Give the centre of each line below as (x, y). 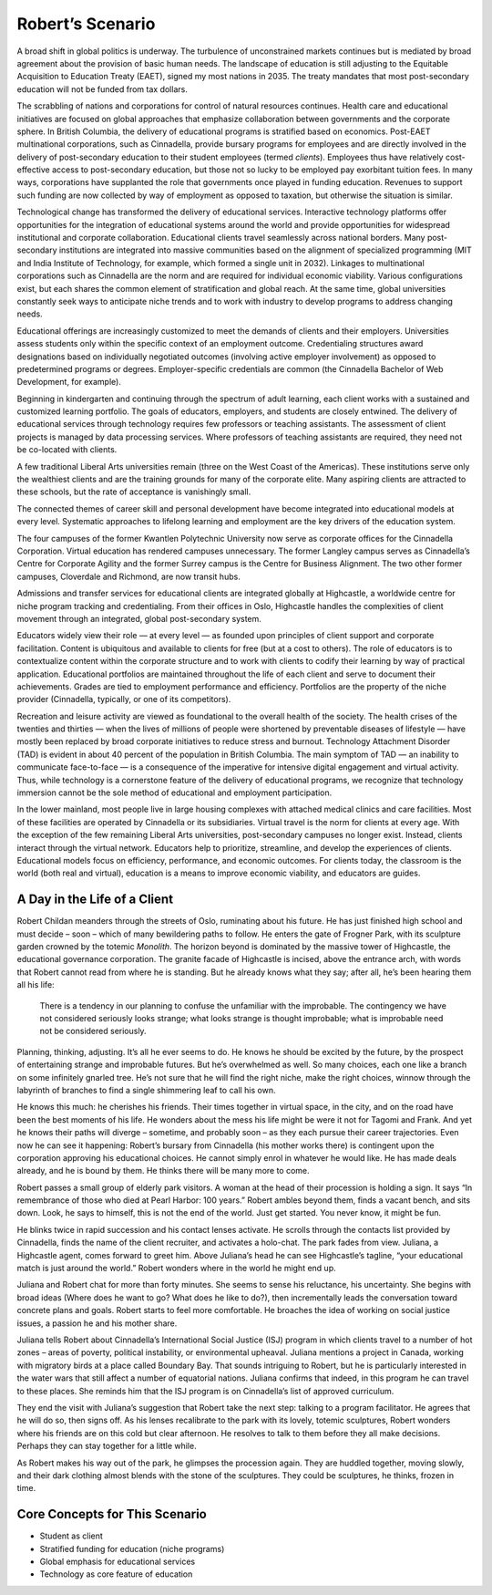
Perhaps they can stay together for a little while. (107, 1446)
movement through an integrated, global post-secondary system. (139, 618)
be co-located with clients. (67, 450)
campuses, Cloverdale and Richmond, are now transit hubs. (128, 576)
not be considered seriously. (93, 1031)
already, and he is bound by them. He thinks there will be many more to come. (163, 1171)
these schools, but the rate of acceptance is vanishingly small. (134, 492)
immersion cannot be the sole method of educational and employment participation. (174, 792)
